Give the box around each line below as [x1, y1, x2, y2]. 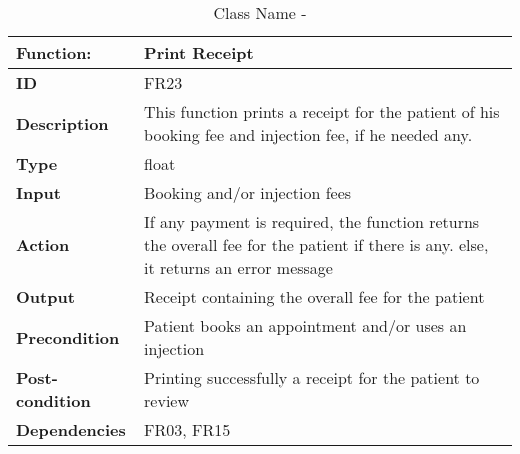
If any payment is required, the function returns [144, 210, 480, 233]
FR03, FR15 [144, 418, 231, 441]
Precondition [16, 325, 120, 349]
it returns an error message [144, 256, 333, 279]
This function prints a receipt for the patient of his [144, 100, 500, 123]
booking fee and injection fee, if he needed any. [144, 123, 473, 146]
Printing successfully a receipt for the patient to [144, 366, 480, 389]
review [144, 389, 189, 412]
